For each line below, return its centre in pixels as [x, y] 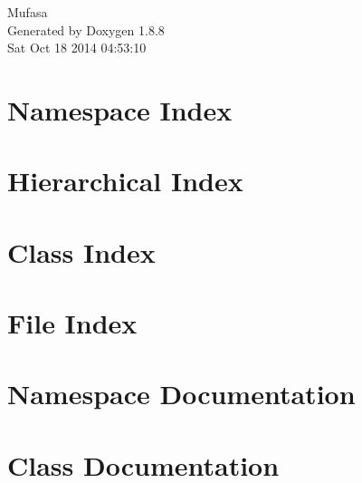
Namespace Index [120, 109]
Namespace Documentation [181, 394]
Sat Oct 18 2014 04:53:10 [77, 48]
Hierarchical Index [125, 181]
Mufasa [28, 12]
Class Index [81, 251]
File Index [72, 323]
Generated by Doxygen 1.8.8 [86, 29]
